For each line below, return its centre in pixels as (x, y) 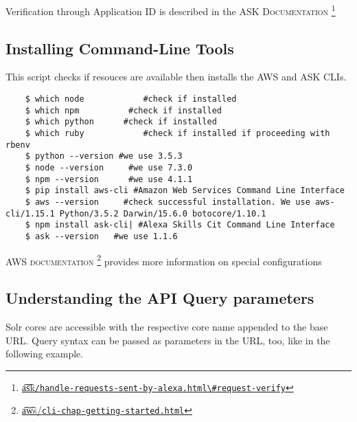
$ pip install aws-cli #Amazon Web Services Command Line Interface (185, 191)
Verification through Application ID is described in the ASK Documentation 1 (171, 10)
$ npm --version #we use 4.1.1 (109, 179)
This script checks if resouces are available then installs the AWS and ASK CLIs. (176, 77)
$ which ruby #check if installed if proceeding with (177, 134)
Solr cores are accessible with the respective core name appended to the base (167, 327)
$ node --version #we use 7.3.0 (109, 167)
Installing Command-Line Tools (120, 48)
